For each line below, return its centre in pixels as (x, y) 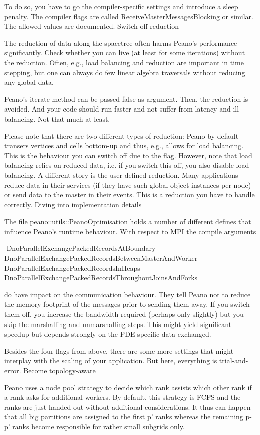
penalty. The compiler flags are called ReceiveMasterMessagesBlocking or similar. (129, 16)
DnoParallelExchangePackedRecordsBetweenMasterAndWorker (101, 258)
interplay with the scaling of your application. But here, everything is (111, 360)
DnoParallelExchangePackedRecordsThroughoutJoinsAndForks (101, 278)
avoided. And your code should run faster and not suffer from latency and (117, 109)
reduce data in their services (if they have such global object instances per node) (128, 185)
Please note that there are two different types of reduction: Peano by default (121, 135)
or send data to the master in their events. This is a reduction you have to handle (129, 195)
